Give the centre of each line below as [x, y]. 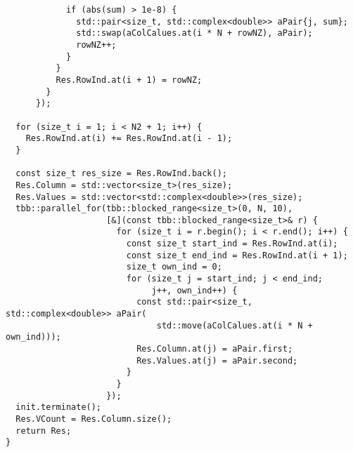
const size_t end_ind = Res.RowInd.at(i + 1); [237, 255]
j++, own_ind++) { [194, 290]
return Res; [44, 431]
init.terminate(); [59, 407]
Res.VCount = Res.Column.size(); [94, 419]
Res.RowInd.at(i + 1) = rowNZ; [129, 80]
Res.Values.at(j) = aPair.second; [217, 360]
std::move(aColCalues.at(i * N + [235, 325]
